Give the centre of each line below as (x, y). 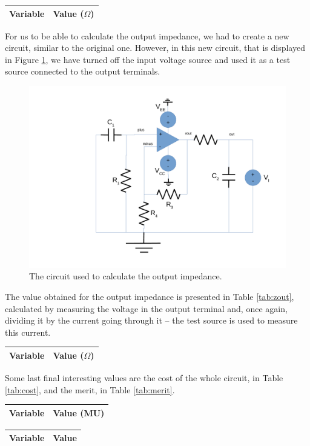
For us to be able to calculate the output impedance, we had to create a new (147, 35)
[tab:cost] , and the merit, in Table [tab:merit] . (90, 389)
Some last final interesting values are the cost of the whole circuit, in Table (144, 377)
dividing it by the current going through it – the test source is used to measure (151, 320)
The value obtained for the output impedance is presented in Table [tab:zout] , (150, 296)
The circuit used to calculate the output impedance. (126, 276)
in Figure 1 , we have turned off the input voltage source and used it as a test (148, 59)
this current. (28, 332)
